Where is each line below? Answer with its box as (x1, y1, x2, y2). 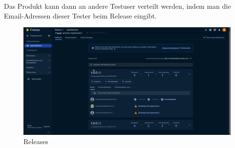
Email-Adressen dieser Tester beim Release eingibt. (4, 10, 157, 20)
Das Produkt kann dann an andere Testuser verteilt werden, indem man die (4, 1, 231, 11)
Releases (23, 136, 48, 147)
